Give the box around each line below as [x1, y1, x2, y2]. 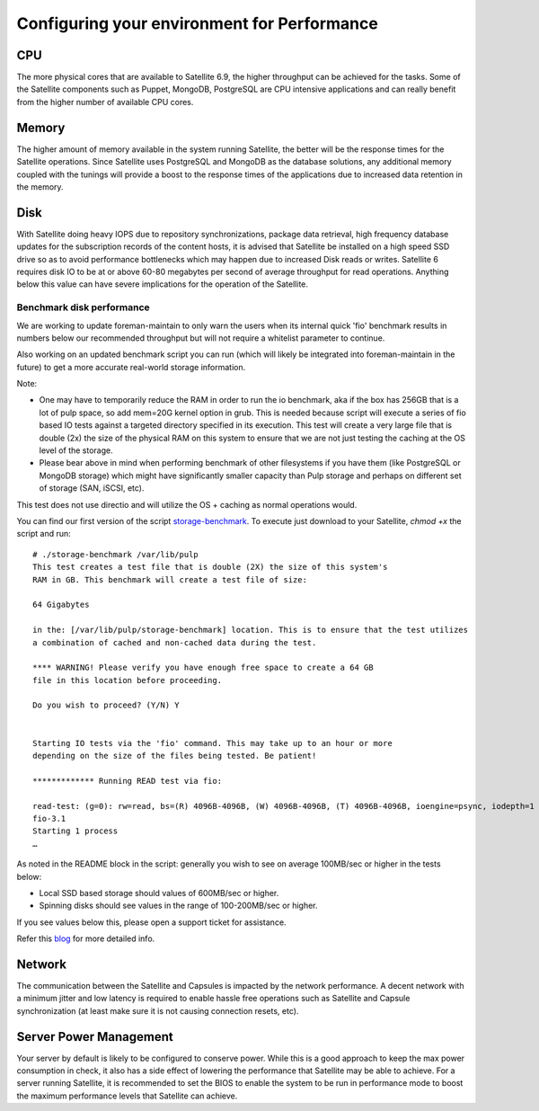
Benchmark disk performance [16, 301, 150, 314]
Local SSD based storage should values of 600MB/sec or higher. [39, 887, 279, 898]
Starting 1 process [32, 826, 119, 836]
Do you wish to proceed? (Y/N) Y [32, 700, 180, 710]
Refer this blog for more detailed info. [16, 933, 155, 944]
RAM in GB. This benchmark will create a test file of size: [32, 574, 307, 584]
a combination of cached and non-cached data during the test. [32, 637, 317, 647]
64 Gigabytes [32, 600, 90, 610]
